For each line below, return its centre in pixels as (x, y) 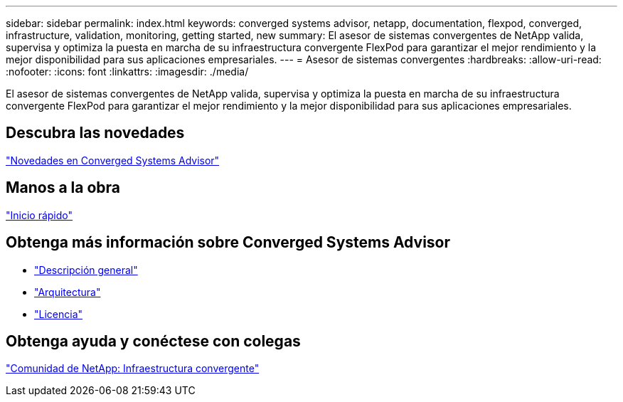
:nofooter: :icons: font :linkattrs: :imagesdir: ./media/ (127, 72)
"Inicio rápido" (39, 215)
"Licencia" (59, 314)
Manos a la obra (63, 188)
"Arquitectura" (68, 292)
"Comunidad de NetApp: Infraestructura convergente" (133, 369)
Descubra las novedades (95, 133)
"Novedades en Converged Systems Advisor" (113, 160)
